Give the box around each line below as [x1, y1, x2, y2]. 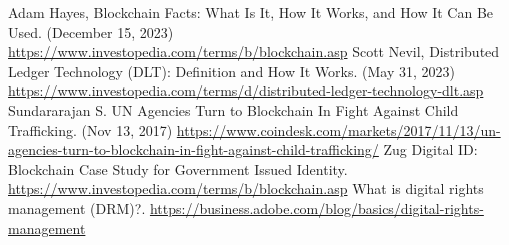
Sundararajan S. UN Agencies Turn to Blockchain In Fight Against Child [8, 99, 459, 120]
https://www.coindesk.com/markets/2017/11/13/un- [176, 119, 501, 140]
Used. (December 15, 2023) [8, 21, 174, 42]
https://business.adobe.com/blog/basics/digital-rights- [149, 197, 484, 218]
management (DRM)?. [8, 197, 146, 218]
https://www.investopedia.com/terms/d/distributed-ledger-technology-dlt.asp [8, 80, 484, 101]
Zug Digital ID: [383, 139, 478, 160]
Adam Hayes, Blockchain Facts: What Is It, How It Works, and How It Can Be [8, 2, 494, 22]
